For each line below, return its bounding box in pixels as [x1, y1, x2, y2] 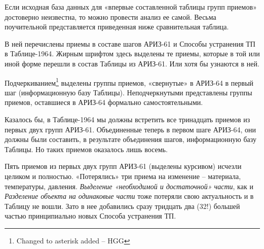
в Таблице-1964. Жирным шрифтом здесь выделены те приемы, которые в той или [5, 48, 260, 59]
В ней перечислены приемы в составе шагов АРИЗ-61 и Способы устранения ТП [5, 38, 255, 49]
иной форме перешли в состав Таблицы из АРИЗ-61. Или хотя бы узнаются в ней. [5, 58, 259, 68]
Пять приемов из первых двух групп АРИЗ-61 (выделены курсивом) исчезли [5, 161, 242, 171]
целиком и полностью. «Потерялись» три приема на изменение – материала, [5, 170, 241, 181]
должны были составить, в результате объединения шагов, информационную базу [5, 134, 257, 145]
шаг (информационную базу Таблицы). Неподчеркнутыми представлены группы [5, 87, 252, 97]
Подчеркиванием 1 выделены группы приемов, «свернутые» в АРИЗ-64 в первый [5, 76, 254, 88]
